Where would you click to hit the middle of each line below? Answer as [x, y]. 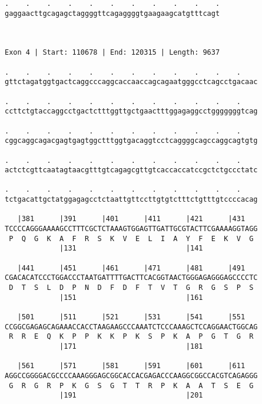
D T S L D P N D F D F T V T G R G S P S [131, 288]
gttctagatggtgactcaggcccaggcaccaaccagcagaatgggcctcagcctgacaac [131, 82]
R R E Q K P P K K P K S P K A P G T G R [131, 337]
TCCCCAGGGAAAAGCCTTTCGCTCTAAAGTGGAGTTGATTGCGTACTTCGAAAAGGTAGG [131, 229]
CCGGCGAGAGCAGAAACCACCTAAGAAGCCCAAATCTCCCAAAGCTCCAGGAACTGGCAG [131, 327]
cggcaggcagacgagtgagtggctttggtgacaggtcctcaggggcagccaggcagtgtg [131, 141]
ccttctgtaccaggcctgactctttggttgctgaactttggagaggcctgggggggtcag [131, 111]
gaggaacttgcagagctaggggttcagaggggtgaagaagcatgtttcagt [112, 13]
